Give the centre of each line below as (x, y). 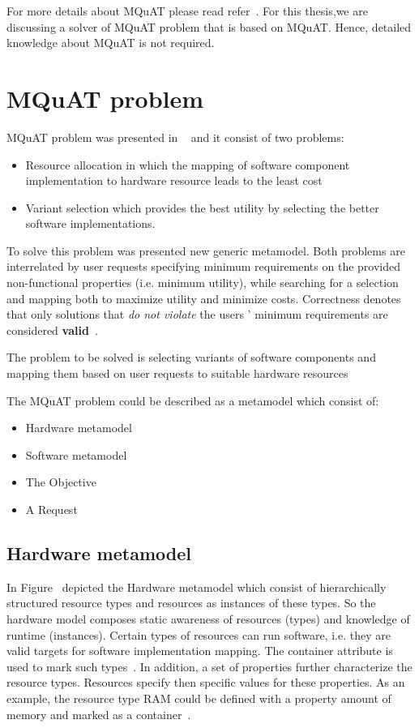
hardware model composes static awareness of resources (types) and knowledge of (208, 618)
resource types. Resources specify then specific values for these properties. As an (206, 682)
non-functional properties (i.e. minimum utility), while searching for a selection (203, 283)
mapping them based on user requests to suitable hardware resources (177, 373)
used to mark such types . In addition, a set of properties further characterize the (209, 666)
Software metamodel (76, 454)
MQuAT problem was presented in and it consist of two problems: (175, 137)
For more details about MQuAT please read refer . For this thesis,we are (187, 11)
